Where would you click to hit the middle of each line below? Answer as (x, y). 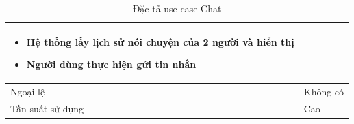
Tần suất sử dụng (47, 108)
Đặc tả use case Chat (177, 8)
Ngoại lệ (28, 92)
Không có (324, 92)
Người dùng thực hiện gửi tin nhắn (111, 64)
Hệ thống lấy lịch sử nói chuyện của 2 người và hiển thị (160, 41)
